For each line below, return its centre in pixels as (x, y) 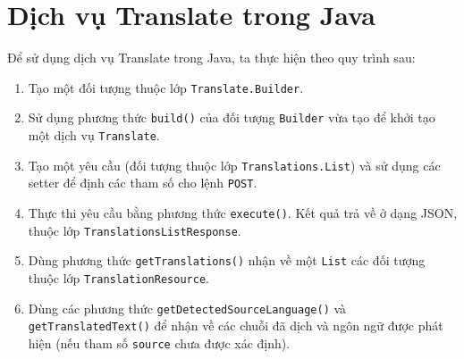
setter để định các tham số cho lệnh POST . (143, 183)
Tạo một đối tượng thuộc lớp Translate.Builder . (166, 87)
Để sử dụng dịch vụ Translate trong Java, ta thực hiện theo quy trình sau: (211, 58)
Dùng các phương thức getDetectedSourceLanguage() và (187, 308)
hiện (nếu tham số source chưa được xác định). (159, 342)
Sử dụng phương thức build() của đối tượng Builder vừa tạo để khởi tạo (232, 117)
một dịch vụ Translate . (94, 135)
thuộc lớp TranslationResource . (118, 277)
